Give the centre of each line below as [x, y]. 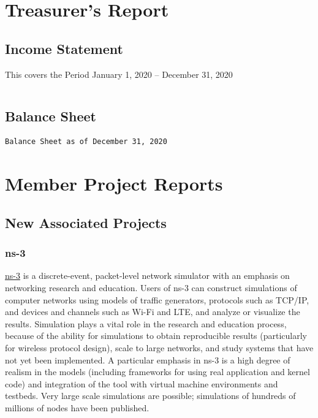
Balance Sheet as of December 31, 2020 [86, 142]
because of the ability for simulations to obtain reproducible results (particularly [156, 336]
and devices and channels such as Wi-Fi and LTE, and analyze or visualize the [153, 312]
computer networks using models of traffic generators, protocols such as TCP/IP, [157, 299]
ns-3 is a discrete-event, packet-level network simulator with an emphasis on [147, 275]
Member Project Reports [114, 184]
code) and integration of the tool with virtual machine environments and [142, 383]
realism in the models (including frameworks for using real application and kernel [157, 372]
